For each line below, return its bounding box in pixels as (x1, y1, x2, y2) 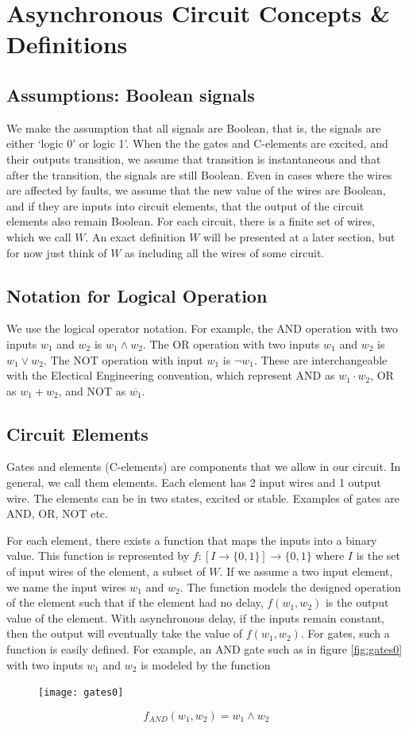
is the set (356, 547, 401, 564)
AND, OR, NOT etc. (6, 505, 108, 522)
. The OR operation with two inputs (142, 335, 320, 352)
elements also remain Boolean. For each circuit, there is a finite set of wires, (6, 213, 376, 229)
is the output (325, 594, 389, 611)
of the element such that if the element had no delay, (6, 594, 264, 611)
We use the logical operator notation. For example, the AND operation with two (6, 320, 398, 337)
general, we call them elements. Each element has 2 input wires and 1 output (6, 474, 381, 491)
